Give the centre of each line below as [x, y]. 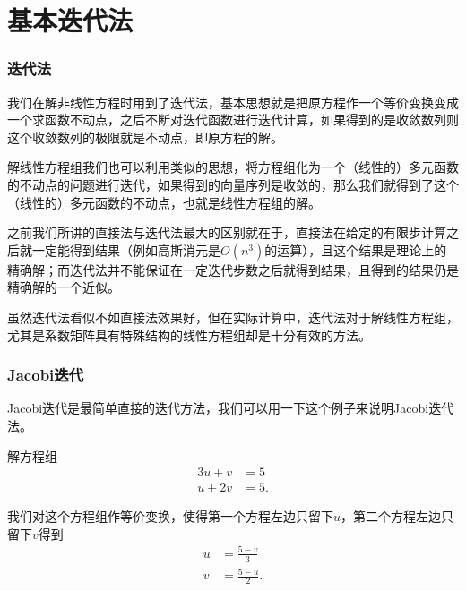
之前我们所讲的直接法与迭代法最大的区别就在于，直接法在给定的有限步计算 [227, 232]
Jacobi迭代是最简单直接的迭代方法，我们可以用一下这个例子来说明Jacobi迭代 [231, 408]
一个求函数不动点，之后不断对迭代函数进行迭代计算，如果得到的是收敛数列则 [233, 120]
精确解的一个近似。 [64, 287]
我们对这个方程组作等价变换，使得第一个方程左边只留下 [170, 516]
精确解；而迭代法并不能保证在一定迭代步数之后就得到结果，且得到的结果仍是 [233, 269]
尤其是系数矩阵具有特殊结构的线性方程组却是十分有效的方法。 [189, 334]
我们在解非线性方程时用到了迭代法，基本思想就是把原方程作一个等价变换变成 [233, 102]
